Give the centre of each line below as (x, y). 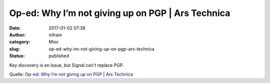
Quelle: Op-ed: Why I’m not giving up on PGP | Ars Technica (71, 74)
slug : (14, 49)
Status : (17, 56)
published (59, 56)
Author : (17, 34)
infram (55, 34)
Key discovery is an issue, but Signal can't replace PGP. (67, 65)
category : (20, 42)
